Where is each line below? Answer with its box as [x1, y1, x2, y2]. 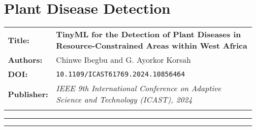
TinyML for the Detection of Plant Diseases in [56, 28, 241, 40]
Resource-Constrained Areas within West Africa [56, 40, 248, 52]
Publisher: [8, 88, 48, 100]
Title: [8, 34, 30, 46]
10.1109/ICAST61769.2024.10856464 [56, 70, 185, 78]
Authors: [8, 54, 43, 66]
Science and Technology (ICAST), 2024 [56, 94, 192, 105]
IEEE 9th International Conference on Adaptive [56, 82, 222, 94]
